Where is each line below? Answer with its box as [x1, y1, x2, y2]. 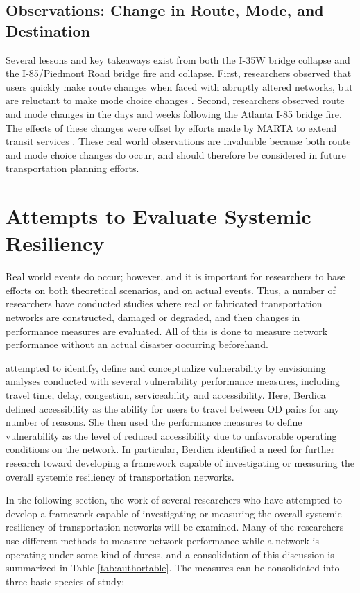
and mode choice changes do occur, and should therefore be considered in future [6, 147, 346, 162]
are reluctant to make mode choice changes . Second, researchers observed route [6, 93, 345, 108]
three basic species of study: [6, 574, 125, 588]
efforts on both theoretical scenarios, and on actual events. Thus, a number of [6, 282, 336, 297]
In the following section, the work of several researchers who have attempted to [6, 492, 343, 507]
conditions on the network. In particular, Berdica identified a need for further [6, 442, 335, 456]
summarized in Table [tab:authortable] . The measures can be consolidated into [6, 560, 340, 575]
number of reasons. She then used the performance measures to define [6, 415, 302, 429]
